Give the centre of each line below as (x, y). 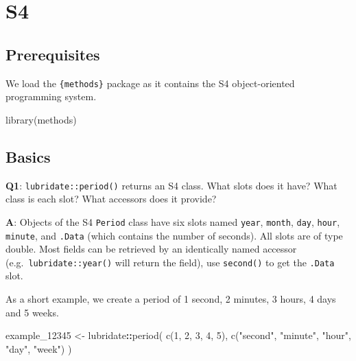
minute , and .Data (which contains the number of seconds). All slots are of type (174, 235)
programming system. (51, 96)
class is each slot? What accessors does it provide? (111, 199)
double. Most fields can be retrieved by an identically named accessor (151, 249)
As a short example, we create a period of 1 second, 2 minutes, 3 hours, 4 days (171, 299)
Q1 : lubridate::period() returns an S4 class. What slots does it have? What (171, 185)
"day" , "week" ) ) (39, 348)
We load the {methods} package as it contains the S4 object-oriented (150, 83)
